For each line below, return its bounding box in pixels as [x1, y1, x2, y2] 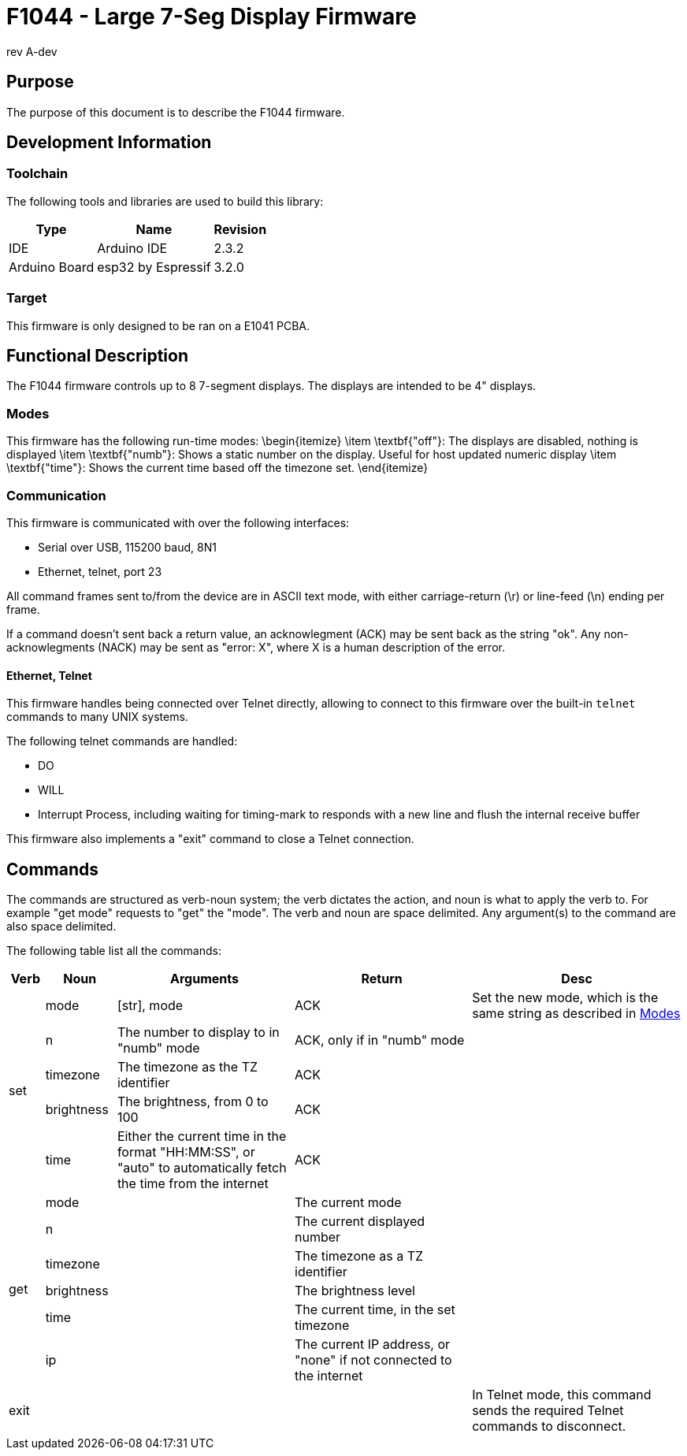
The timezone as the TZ [117, 1058, 258, 1075]
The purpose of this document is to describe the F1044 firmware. [6, 105, 345, 119]
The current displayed [295, 1213, 425, 1229]
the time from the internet [117, 1175, 269, 1191]
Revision [214, 221, 267, 237]
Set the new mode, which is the [472, 989, 659, 1005]
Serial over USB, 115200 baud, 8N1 [38, 540, 217, 554]
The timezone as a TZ [295, 1247, 424, 1264]
